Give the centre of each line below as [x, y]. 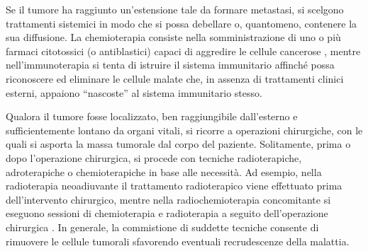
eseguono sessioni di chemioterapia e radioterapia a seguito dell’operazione [167, 213]
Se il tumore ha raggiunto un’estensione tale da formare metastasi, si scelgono [175, 9]
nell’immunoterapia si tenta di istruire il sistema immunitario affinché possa [170, 65]
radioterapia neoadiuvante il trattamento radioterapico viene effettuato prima [174, 186]
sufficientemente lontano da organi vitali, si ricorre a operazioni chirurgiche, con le [184, 130]
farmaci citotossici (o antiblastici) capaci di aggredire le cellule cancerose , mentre [183, 51]
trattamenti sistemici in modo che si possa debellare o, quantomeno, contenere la [182, 23]
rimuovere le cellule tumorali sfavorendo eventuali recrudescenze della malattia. [178, 241]
